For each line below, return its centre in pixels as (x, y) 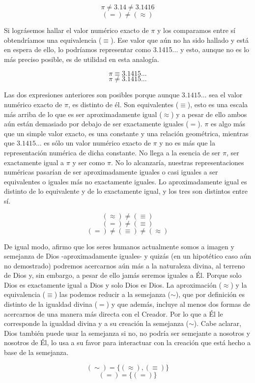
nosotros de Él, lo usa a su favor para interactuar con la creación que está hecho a (127, 342)
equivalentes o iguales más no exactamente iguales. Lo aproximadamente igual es (126, 181)
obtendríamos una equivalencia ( (53, 40)
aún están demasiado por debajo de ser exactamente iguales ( (96, 124)
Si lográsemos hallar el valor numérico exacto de (76, 30)
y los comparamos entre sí (196, 30)
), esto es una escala (218, 104)
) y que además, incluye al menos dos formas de (178, 304)
